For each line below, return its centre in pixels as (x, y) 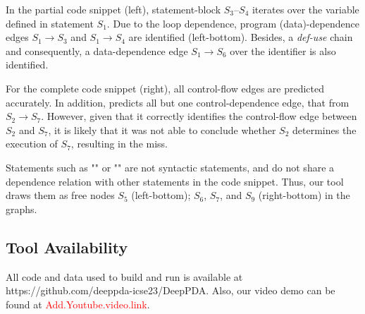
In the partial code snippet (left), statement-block (113, 9)
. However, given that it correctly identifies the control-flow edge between (199, 116)
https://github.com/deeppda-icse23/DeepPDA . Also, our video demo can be (171, 290)
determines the (324, 129)
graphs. (21, 209)
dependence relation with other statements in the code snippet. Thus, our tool (175, 181)
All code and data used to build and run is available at (124, 276)
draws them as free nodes (60, 195)
